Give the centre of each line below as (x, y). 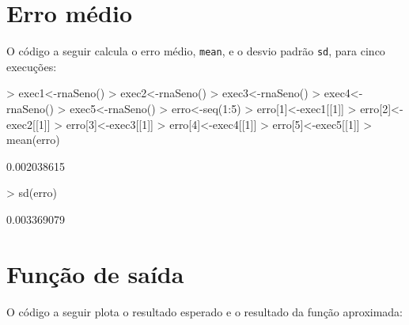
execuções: (32, 66)
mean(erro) (33, 140)
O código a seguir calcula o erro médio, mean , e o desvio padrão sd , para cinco (196, 51)
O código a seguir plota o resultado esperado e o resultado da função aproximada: (205, 311)
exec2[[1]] (28, 124)
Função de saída (95, 273)
